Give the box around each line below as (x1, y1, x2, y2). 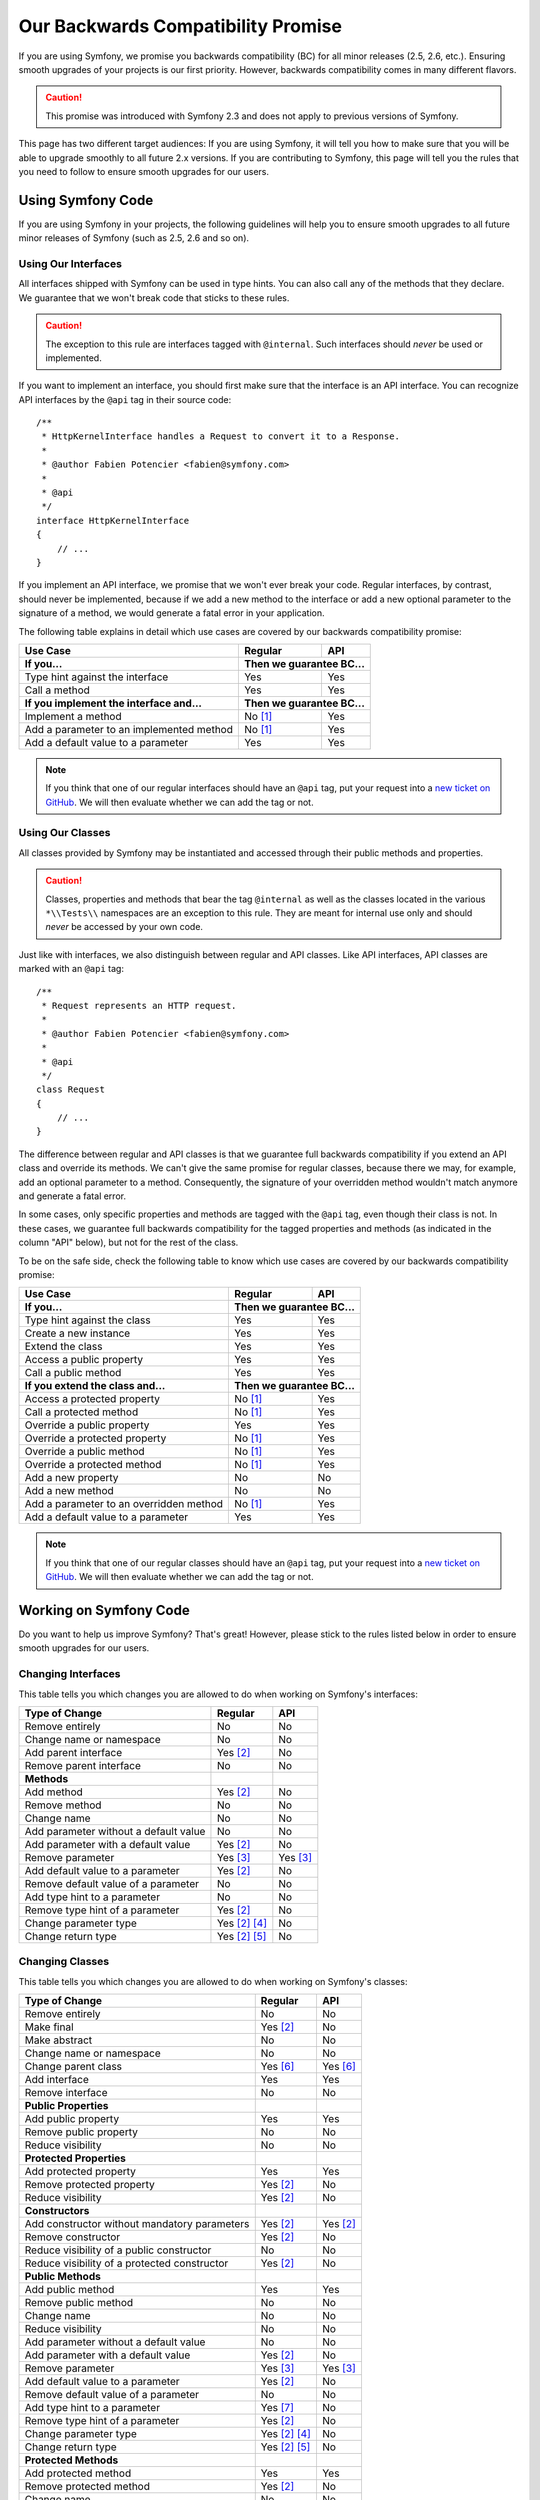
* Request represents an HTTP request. (41, 1000, 237, 1011)
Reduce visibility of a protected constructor (24, 2256, 229, 2270)
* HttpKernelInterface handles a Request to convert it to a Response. (41, 431, 400, 442)
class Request (36, 1084, 105, 1095)
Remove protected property (24, 2178, 155, 2192)
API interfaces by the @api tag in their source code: (18, 393, 232, 405)
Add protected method (24, 2466, 132, 2480)
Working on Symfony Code (18, 1601, 190, 1619)
